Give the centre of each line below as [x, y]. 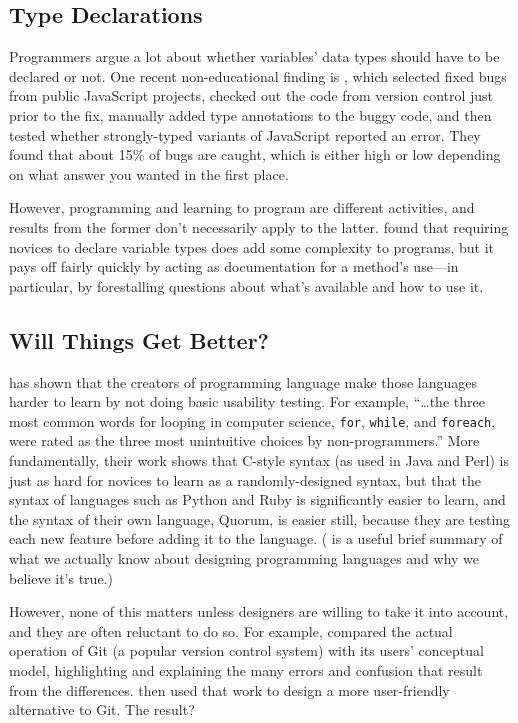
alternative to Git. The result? [102, 709]
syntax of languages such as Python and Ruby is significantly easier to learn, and [257, 499]
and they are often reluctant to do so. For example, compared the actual [231, 630]
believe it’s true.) [61, 577]
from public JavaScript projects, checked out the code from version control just [251, 95]
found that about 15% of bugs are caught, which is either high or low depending [255, 154]
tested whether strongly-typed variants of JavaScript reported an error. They [245, 134]
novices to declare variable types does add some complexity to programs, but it [252, 246]
